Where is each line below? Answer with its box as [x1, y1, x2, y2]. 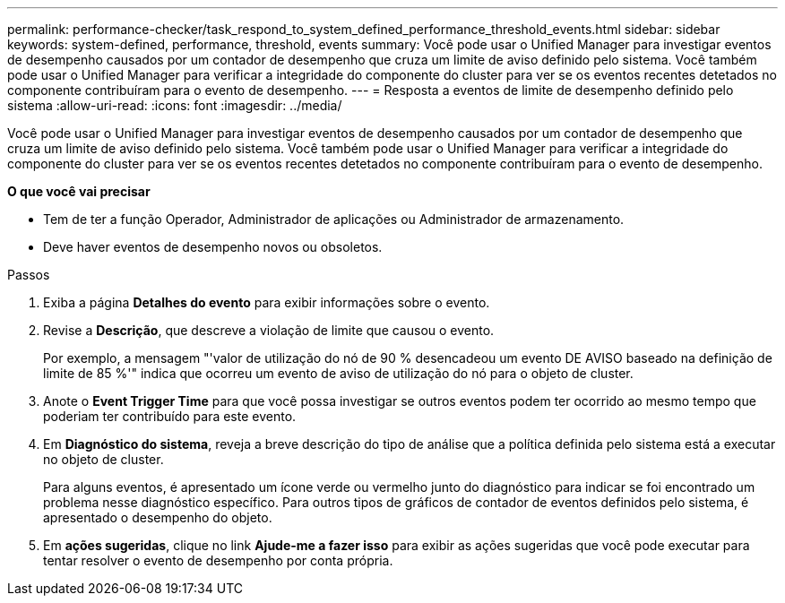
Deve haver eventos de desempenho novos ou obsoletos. [43, 239, 383, 254]
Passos [7, 267, 50, 282]
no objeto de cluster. [43, 452, 164, 467]
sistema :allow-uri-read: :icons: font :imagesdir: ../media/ [7, 98, 342, 113]
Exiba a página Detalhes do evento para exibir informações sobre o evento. [43, 295, 490, 310]
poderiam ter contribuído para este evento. [43, 409, 297, 424]
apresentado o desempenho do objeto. [43, 510, 272, 525]
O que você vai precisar [7, 184, 151, 199]
